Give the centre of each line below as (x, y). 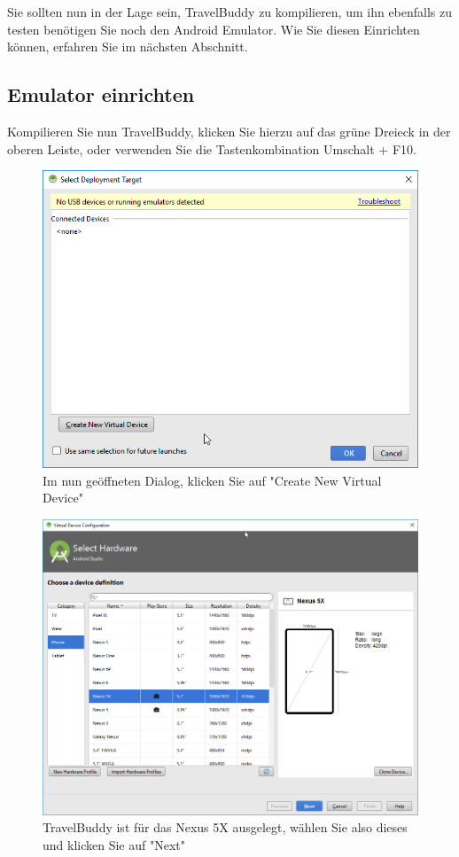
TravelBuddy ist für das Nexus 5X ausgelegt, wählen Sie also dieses (225, 827)
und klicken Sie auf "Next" (114, 844)
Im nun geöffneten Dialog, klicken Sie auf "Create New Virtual (212, 480)
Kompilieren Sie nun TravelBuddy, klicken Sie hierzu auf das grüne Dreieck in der (229, 131)
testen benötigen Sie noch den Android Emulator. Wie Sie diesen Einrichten (214, 29)
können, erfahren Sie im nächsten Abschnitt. (128, 47)
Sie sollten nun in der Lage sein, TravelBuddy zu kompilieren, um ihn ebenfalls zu (230, 12)
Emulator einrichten (101, 94)
